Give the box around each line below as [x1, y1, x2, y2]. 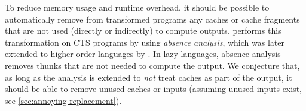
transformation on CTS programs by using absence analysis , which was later [5, 36, 284, 48]
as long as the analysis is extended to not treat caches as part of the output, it [5, 71, 292, 83]
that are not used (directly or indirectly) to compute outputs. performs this [5, 24, 281, 37]
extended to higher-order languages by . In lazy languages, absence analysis [5, 47, 281, 60]
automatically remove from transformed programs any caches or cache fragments [5, 12, 300, 25]
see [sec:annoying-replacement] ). [5, 94, 122, 106]
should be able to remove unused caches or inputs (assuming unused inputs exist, [5, 83, 302, 95]
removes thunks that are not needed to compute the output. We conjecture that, [5, 59, 300, 71]
